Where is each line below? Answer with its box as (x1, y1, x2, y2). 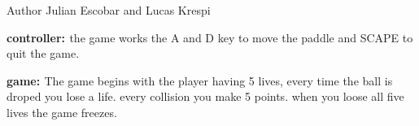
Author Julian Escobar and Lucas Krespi (7, 2, 211, 18)
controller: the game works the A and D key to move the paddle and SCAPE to (7, 28, 413, 46)
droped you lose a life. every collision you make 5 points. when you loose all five (7, 88, 404, 105)
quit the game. (7, 45, 80, 62)
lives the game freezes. (7, 103, 117, 120)
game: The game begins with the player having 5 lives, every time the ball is (7, 72, 393, 89)
